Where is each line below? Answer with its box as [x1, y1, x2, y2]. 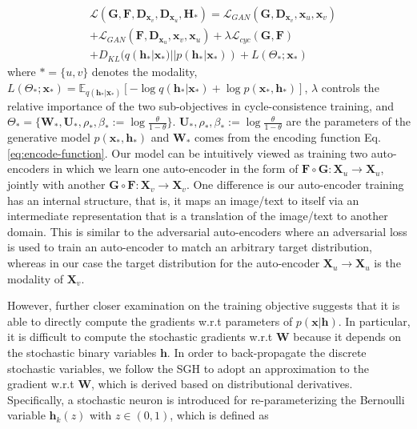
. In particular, [338, 312, 411, 329]
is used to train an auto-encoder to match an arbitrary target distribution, [7, 239, 372, 255]
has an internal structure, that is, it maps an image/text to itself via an [7, 191, 359, 208]
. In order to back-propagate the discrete [166, 344, 367, 361]
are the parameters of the [286, 113, 411, 130]
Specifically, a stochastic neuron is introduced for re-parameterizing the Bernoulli [7, 391, 405, 407]
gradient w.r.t [7, 375, 74, 392]
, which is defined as [170, 407, 269, 423]
